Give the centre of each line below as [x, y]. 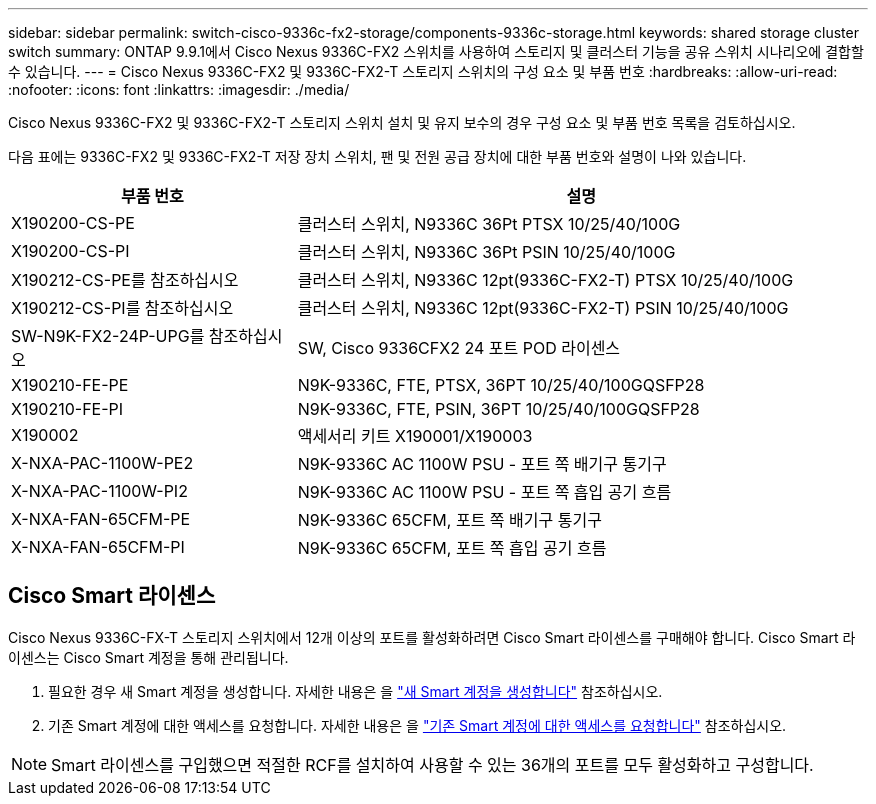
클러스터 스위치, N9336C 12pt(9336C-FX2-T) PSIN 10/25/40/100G [543, 308]
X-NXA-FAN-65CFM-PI [98, 547]
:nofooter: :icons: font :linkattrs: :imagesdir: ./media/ [179, 89]
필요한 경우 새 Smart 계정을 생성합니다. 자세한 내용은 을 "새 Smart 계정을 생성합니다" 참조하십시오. [355, 691]
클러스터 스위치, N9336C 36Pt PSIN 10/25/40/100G [486, 252]
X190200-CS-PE [73, 223]
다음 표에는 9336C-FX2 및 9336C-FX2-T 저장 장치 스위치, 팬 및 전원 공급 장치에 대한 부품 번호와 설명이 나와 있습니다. [377, 156]
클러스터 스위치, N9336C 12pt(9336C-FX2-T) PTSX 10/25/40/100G [545, 280]
